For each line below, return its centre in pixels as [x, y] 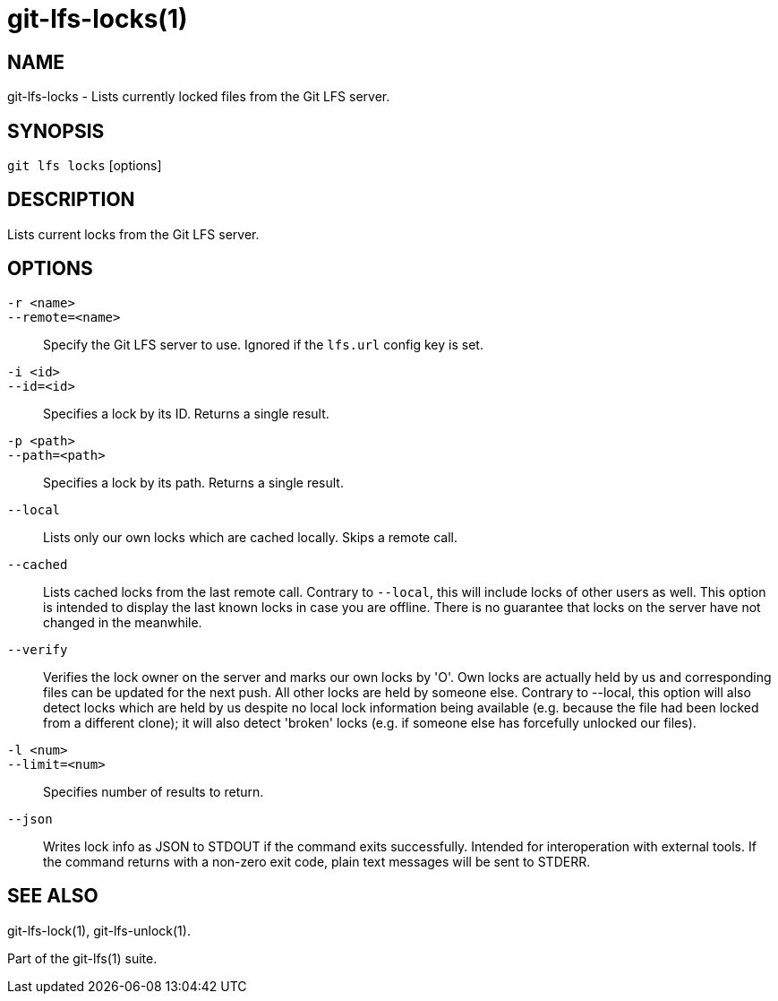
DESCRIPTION [71, 200]
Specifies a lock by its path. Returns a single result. [193, 482]
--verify [38, 649]
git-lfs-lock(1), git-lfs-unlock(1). [99, 930]
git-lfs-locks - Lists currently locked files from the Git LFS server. [199, 97]
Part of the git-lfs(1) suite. [82, 958]
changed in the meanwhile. [123, 622]
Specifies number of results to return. [154, 791]
